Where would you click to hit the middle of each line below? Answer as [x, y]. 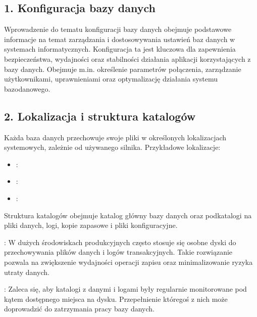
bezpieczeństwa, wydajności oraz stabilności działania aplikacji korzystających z [127, 58]
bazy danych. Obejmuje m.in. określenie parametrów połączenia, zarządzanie [123, 69]
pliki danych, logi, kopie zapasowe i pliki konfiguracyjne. [91, 225]
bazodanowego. [27, 88]
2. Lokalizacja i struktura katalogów [100, 116]
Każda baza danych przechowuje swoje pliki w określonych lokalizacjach [115, 137]
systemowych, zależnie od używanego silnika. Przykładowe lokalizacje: [112, 147]
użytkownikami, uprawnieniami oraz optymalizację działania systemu [111, 79]
